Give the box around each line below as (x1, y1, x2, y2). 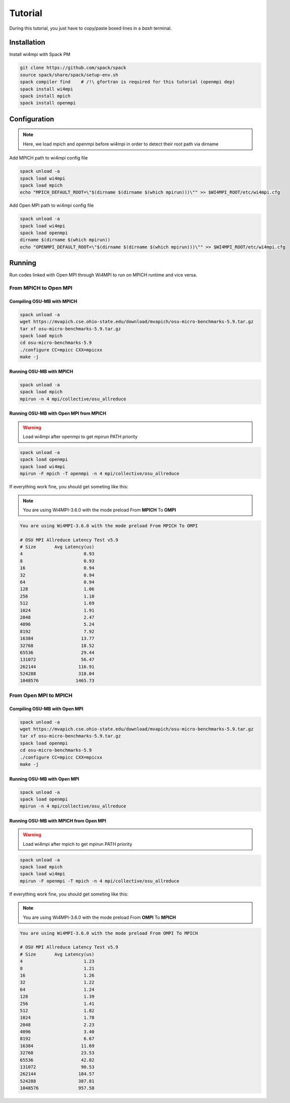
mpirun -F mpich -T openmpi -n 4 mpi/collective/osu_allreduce (20, 471, 180, 477)
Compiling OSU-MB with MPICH (9, 298, 78, 304)
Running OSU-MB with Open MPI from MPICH (9, 410, 107, 416)
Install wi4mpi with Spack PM (9, 51, 70, 57)
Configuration (9, 115, 54, 123)
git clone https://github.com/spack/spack (20, 65, 126, 70)
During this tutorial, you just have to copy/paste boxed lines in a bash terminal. (9, 25, 172, 31)
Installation (9, 38, 45, 47)
